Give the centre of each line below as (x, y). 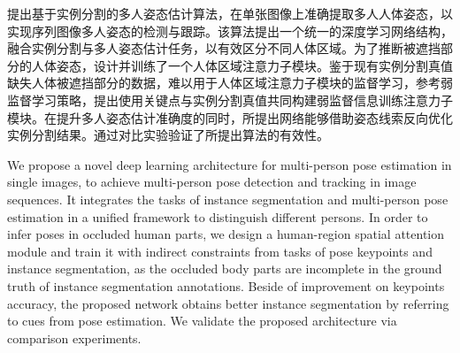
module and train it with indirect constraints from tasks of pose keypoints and (220, 251)
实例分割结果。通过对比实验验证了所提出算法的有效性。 (168, 135)
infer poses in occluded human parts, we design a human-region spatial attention (226, 234)
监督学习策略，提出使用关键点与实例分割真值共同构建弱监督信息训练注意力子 (230, 100)
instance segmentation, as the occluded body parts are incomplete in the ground (225, 269)
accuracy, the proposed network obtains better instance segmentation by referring (228, 303)
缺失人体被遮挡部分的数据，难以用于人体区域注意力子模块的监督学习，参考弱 (230, 83)
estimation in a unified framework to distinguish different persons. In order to (218, 216)
